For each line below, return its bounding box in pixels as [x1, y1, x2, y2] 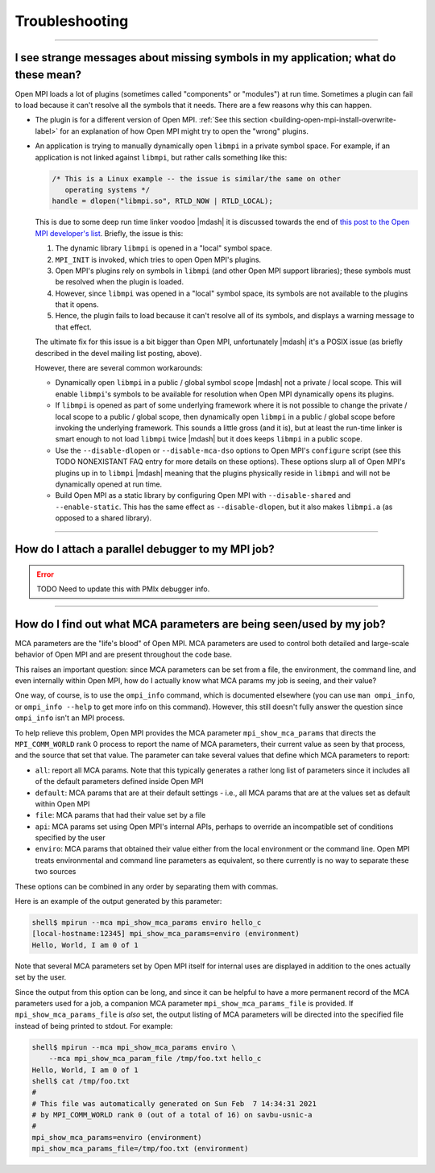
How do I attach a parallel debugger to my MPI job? [14, 542, 275, 556]
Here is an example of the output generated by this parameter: [14, 897, 222, 906]
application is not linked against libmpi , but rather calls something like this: [35, 152, 288, 162]
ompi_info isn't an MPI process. [14, 713, 125, 723]
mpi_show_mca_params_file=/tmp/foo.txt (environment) [31, 1144, 249, 1154]
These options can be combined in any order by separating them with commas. [14, 881, 279, 891]
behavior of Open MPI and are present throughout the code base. [14, 649, 233, 660]
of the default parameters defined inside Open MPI [35, 777, 205, 786]
